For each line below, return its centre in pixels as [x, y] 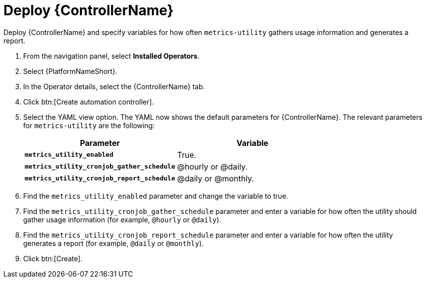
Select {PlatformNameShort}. [71, 71]
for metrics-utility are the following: [89, 125]
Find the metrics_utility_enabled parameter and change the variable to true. [156, 196]
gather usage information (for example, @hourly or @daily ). [122, 219]
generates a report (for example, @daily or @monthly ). [114, 243]
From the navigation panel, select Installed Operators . [111, 56]
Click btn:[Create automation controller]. [89, 102]
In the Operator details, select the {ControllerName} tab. [114, 86]
